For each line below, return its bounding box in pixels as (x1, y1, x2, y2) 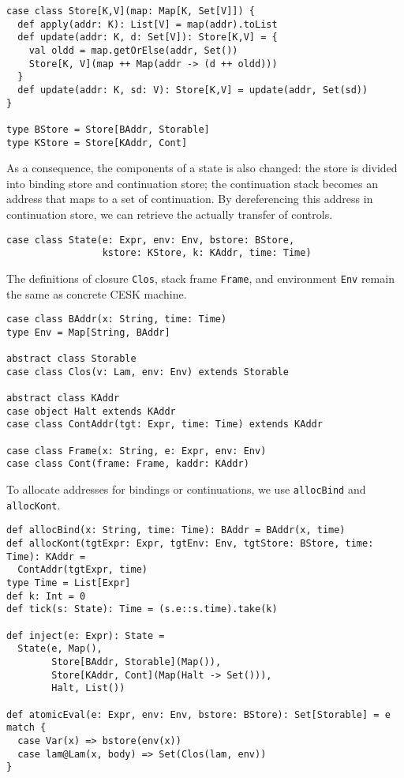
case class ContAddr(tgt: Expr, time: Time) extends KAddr (6, 419, 323, 430)
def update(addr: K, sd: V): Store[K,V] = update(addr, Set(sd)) (17, 84, 368, 96)
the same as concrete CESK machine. (6, 285, 187, 302)
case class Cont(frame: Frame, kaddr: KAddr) (6, 458, 249, 470)
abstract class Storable (6, 353, 137, 365)
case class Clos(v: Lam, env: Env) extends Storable (6, 366, 289, 378)
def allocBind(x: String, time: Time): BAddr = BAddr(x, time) (6, 524, 346, 536)
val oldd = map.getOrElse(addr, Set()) (28, 44, 238, 56)
